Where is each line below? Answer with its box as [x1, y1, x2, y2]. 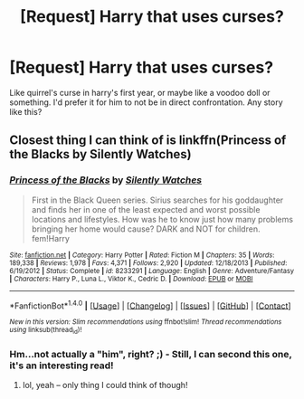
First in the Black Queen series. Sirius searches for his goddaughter [31, 195, 284, 205]
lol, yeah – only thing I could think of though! [22, 379, 188, 390]
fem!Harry [31, 233, 71, 243]
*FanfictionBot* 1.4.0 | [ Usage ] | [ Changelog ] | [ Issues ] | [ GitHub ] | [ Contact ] [9, 299, 291, 311]
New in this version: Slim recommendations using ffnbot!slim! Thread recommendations [9, 318, 282, 327]
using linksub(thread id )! [9, 326, 82, 336]
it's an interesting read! [9, 359, 115, 372]
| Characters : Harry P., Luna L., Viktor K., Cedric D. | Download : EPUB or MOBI [9, 274, 253, 283]
